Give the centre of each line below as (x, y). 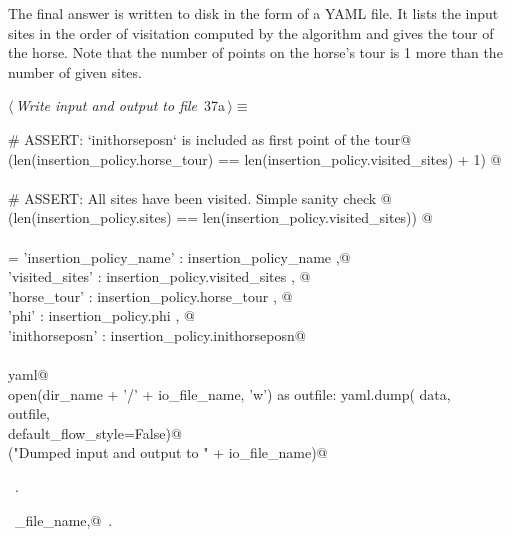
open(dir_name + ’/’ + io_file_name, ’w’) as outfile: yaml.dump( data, (229, 393)
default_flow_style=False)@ (95, 432)
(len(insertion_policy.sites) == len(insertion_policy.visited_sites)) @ (220, 217)
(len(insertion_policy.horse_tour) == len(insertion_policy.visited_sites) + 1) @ (255, 158)
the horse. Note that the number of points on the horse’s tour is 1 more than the (255, 52)
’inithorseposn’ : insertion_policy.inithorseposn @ (157, 334)
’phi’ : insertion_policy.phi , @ (101, 315)
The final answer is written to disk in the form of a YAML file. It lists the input (253, 13)
